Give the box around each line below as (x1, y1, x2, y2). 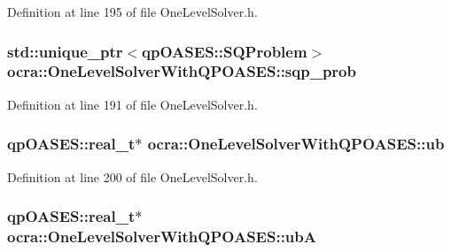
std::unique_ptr (7, 40, 123, 62)
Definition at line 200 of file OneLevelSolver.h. (7, 167, 258, 186)
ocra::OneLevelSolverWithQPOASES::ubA (7, 225, 316, 247)
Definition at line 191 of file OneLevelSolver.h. (7, 95, 258, 113)
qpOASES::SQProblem (142, 40, 307, 62)
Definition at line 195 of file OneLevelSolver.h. (7, 3, 258, 20)
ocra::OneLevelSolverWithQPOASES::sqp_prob (7, 60, 356, 82)
